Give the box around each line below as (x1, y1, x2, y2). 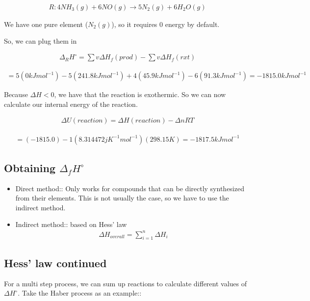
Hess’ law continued (4, 255, 107, 270)
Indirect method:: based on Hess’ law (15, 219, 127, 229)
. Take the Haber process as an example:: (18, 288, 142, 298)
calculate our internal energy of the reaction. (4, 99, 138, 109)
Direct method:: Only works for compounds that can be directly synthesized (15, 183, 244, 193)
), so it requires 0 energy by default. (111, 19, 220, 29)
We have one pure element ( (4, 19, 88, 29)
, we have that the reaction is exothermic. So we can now (54, 89, 226, 100)
